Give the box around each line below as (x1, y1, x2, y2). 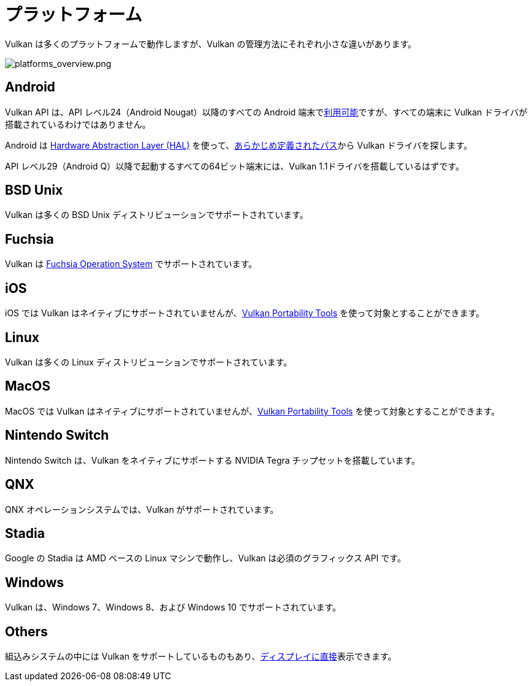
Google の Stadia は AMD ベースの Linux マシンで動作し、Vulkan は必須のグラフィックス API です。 (5, 553, 406, 564)
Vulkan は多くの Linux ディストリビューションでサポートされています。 (5, 356, 292, 367)
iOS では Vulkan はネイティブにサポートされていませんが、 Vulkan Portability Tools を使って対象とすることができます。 (5, 308, 485, 319)
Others (5, 623, 48, 639)
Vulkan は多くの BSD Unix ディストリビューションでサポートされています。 (5, 209, 308, 220)
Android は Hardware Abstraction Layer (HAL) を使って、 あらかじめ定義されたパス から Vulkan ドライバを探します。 (5, 139, 472, 150)
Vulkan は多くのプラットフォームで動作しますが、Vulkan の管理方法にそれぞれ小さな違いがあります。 (5, 38, 417, 49)
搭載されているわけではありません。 (5, 119, 151, 130)
